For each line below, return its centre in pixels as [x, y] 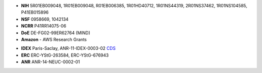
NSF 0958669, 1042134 [45, 19]
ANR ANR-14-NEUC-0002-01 [50, 62]
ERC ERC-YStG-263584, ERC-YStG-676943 [65, 55]
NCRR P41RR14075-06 [44, 26]
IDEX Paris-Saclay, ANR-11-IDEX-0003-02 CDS [68, 48]
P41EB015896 [35, 13]
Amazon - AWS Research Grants [54, 39]
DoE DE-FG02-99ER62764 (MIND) [56, 33]
